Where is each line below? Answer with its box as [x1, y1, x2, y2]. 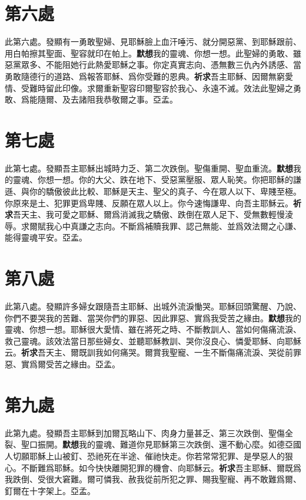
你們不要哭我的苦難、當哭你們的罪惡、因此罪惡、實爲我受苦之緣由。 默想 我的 [5, 311, 301, 324]
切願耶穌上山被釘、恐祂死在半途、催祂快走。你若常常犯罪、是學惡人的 [12, 449, 285, 462]
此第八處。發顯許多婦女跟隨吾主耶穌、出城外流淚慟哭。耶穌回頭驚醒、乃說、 [5, 300, 301, 312]
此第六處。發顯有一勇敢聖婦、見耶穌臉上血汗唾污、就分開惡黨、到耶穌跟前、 [5, 35, 301, 48]
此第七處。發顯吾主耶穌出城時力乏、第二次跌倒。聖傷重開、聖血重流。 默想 [5, 162, 293, 174]
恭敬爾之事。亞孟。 [103, 93, 178, 106]
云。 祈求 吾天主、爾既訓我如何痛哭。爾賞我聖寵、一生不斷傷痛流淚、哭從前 [5, 346, 293, 358]
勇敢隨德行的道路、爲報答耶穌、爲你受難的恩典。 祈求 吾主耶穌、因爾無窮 [5, 70, 285, 82]
